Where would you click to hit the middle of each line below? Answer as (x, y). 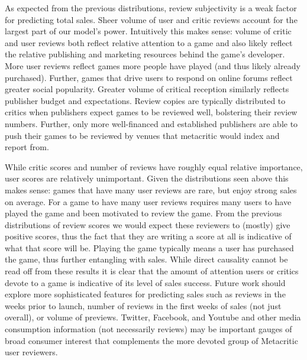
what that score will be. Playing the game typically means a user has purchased (149, 247)
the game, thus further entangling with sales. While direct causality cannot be (146, 259)
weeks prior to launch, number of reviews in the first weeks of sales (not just (143, 305)
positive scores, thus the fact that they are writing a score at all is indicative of (148, 236)
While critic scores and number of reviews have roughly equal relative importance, (154, 166)
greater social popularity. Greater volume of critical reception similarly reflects (147, 89)
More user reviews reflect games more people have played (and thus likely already (153, 65)
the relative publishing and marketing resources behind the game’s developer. (145, 54)
